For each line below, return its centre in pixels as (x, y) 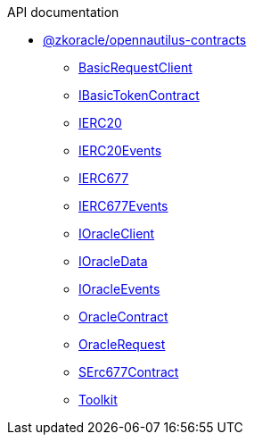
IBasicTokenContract (139, 95)
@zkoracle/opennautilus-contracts (145, 40)
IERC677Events (123, 206)
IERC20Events (120, 150)
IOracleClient (117, 234)
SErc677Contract (129, 372)
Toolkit (98, 400)
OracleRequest (122, 344)
